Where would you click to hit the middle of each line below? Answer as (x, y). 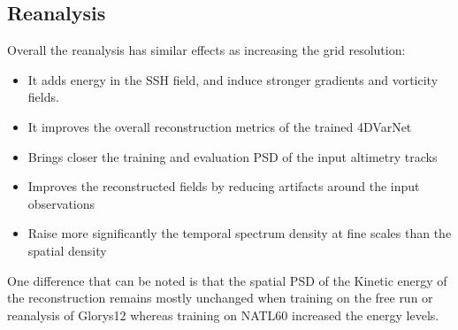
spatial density (67, 250)
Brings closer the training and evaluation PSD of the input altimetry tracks (233, 156)
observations (61, 203)
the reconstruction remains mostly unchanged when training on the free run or (220, 298)
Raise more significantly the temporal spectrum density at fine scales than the (240, 233)
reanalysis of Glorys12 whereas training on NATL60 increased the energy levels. (223, 315)
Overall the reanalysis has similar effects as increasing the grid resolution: (206, 50)
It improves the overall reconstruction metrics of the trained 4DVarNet (220, 126)
